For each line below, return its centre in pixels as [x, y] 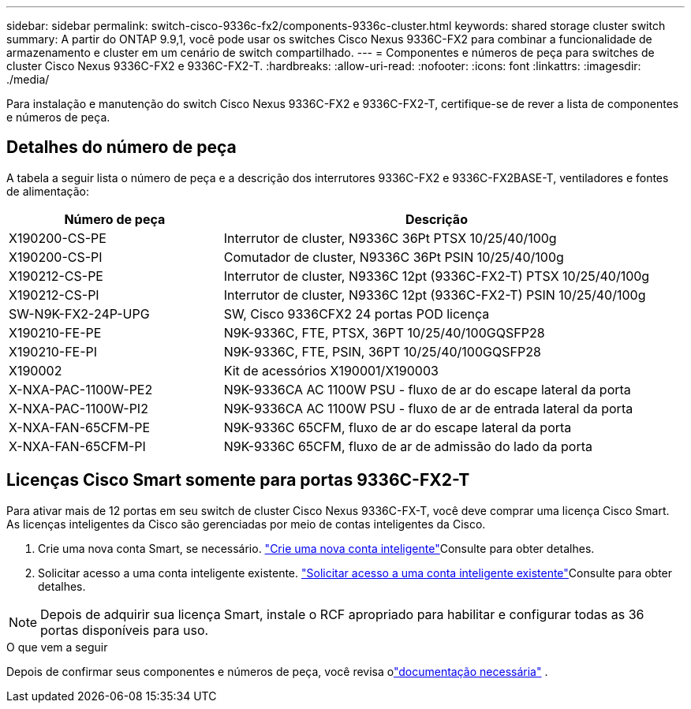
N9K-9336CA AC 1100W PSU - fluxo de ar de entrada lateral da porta [428, 408]
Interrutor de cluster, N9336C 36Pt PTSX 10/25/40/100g [390, 238]
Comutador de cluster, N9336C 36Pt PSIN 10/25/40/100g [394, 257]
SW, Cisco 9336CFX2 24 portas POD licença [357, 313]
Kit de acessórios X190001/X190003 [331, 370]
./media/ [28, 79]
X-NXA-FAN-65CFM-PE [80, 427]
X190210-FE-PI [53, 351]
